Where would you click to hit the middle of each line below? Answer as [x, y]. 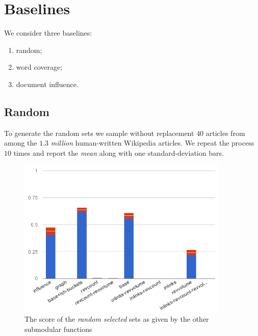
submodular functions [58, 329]
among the [21, 143]
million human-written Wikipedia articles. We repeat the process [152, 143]
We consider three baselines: [48, 33]
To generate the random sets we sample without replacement [99, 133]
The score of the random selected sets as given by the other [117, 319]
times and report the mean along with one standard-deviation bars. [119, 152]
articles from [225, 133]
